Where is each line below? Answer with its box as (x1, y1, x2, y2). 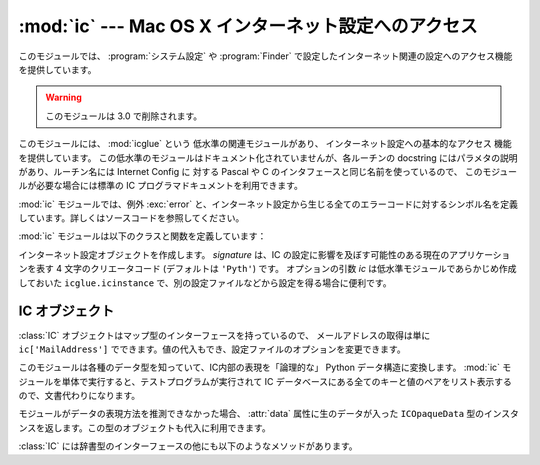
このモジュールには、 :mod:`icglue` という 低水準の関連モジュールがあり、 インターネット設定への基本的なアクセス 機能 (18, 138, 512, 150)
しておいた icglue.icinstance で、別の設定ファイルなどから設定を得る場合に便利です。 (18, 276, 392, 289)
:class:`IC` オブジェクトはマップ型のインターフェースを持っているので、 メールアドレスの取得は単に (18, 329, 431, 341)
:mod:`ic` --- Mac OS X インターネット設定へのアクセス (18, 15, 479, 37)
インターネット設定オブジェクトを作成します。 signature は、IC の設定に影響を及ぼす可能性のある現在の (18, 248, 450, 260)
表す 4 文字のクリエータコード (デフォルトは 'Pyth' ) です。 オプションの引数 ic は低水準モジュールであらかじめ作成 (35, 263, 517, 275)
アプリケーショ (448, 248, 511, 260)
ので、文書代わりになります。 (18, 390, 141, 402)
